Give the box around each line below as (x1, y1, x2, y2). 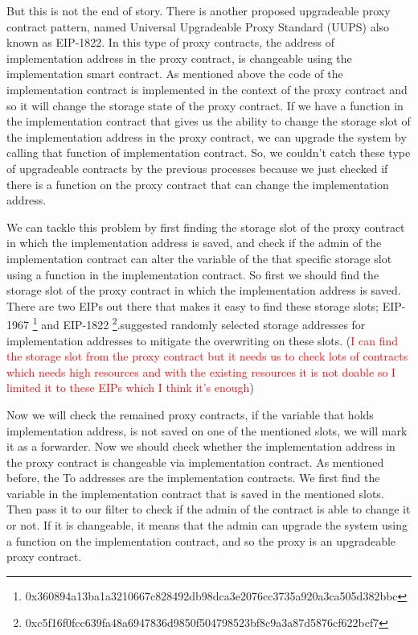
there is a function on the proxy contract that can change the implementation (6, 175, 389, 192)
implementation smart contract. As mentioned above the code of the (6, 65, 343, 82)
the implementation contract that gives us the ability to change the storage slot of (6, 113, 411, 130)
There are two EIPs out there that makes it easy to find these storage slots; (6, 297, 379, 314)
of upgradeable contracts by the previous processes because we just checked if (6, 159, 388, 176)
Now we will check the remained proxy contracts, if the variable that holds (6, 406, 374, 423)
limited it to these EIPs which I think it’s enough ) (6, 379, 254, 396)
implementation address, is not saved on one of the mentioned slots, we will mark (6, 422, 408, 439)
